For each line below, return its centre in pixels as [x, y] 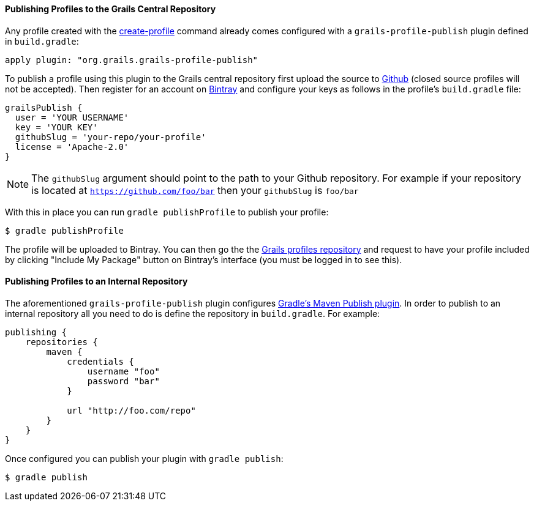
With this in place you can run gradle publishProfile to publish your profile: [167, 212]
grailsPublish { [44, 107]
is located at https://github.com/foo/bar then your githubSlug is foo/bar [195, 190]
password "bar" [123, 381]
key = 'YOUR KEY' [56, 127]
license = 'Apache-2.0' [72, 147]
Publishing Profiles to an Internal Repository [96, 281]
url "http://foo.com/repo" [131, 410]
